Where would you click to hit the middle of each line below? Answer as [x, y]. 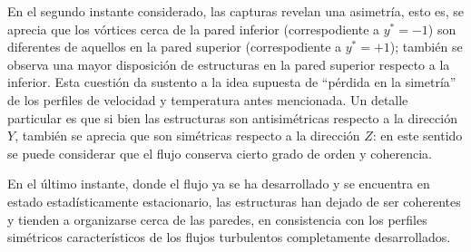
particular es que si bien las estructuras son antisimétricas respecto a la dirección [232, 117]
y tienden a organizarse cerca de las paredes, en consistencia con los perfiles [217, 219]
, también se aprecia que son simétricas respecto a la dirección [187, 136]
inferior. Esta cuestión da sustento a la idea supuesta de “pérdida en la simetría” [232, 82]
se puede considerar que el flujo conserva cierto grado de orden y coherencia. [220, 153]
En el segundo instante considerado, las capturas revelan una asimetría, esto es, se [236, 11]
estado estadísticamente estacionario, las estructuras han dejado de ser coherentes [234, 201]
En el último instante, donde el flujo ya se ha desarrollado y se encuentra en [219, 184]
